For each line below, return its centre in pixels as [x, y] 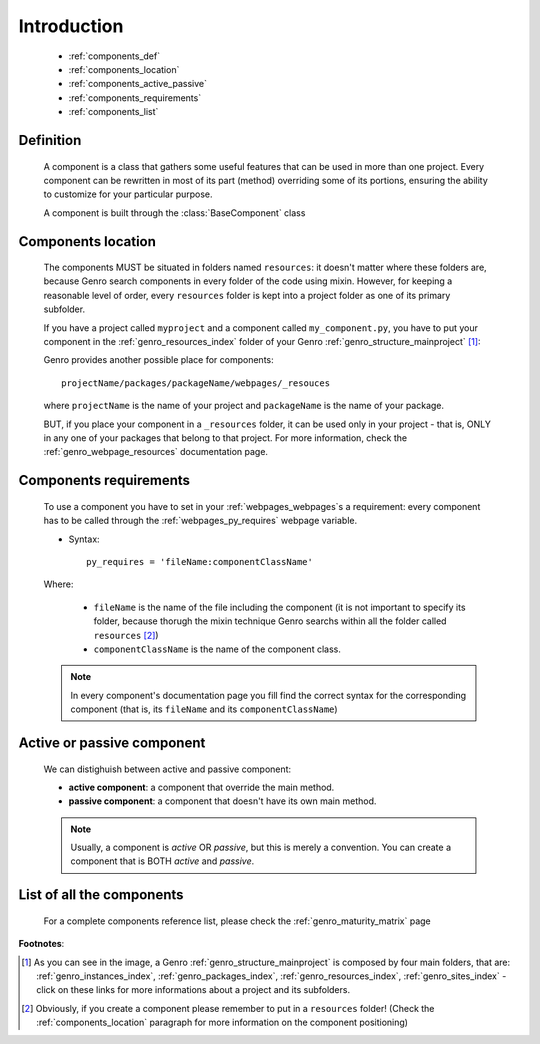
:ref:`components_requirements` [135, 97]
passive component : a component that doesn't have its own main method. [222, 801]
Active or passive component [112, 742]
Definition [50, 140]
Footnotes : [41, 944]
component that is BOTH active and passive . [162, 861]
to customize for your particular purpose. [128, 194]
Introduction [71, 26]
